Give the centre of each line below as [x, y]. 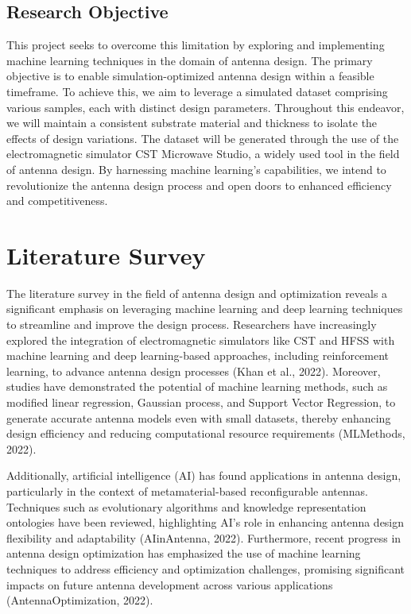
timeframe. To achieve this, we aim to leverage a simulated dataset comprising [197, 91]
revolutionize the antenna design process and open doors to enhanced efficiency [199, 185]
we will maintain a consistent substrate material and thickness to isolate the [192, 123]
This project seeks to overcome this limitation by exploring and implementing [196, 45]
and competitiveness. [57, 201]
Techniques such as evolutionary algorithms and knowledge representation [186, 506]
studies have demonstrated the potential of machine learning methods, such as [197, 386]
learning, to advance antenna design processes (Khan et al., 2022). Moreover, [194, 371]
